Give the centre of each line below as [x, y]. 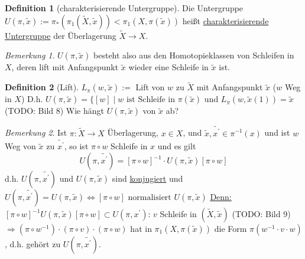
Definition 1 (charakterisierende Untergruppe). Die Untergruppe [124, 8]
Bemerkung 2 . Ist [36, 132]
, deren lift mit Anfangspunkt [65, 67]
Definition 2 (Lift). [42, 87]
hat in [141, 228]
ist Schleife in [151, 100]
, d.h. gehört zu [33, 244]
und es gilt [177, 146]
